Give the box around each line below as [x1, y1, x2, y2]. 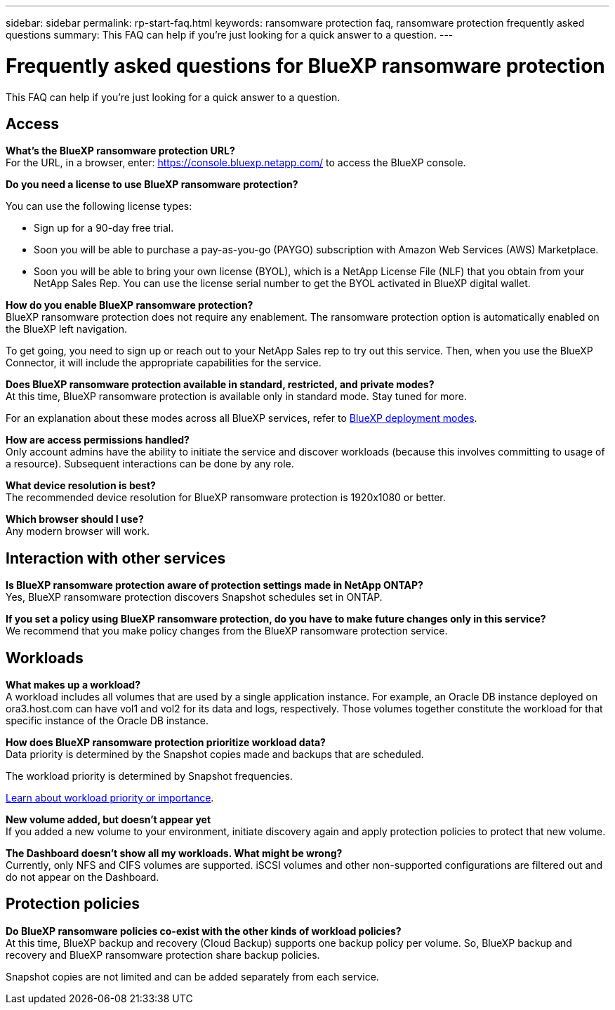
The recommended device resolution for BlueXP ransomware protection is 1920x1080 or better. [6, 491, 446, 504]
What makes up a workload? [6, 679, 140, 691]
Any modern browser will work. [6, 525, 150, 538]
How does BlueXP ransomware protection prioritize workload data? [6, 736, 326, 749]
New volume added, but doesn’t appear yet [6, 813, 211, 826]
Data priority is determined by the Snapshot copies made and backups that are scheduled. [6, 748, 424, 761]
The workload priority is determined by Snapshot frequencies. [6, 770, 293, 783]
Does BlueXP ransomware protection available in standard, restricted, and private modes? [6, 378, 435, 391]
